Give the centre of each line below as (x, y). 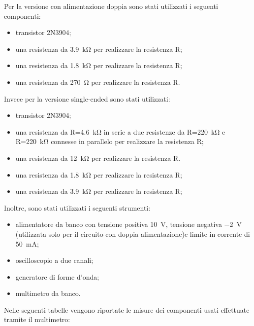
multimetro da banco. (48, 293)
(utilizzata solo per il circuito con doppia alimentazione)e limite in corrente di (133, 234)
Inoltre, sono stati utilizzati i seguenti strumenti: (77, 207)
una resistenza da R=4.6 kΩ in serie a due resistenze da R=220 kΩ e (120, 131)
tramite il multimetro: (37, 319)
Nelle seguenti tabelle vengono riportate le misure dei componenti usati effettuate (127, 309)
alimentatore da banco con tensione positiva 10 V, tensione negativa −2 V (128, 224)
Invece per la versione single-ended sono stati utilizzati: (87, 98)
